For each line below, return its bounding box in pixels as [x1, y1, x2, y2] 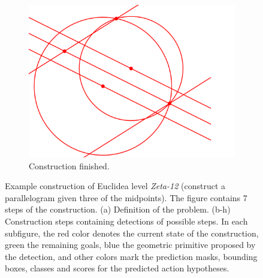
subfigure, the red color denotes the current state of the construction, [5, 226, 259, 239]
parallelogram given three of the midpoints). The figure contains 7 [5, 191, 247, 204]
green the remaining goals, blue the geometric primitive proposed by [5, 238, 256, 251]
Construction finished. [29, 159, 110, 172]
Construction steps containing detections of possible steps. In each [5, 214, 248, 227]
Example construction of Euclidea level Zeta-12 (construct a [5, 180, 226, 192]
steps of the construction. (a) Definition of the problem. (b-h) [5, 203, 231, 216]
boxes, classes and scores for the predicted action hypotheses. [5, 262, 229, 274]
